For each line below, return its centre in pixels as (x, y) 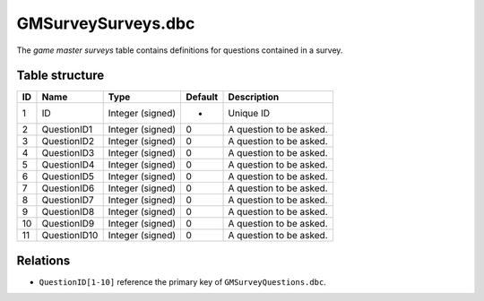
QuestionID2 (68, 142)
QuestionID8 (68, 212)
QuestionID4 (68, 165)
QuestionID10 (70, 236)
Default (202, 97)
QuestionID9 (68, 224)
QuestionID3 (68, 153)
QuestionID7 (68, 200)
